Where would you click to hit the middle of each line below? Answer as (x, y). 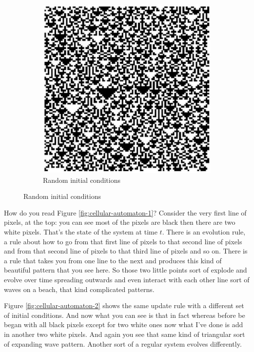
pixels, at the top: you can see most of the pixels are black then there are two (120, 222)
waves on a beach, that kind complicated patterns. (79, 289)
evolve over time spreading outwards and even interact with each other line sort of (127, 279)
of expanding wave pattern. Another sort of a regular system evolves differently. (123, 343)
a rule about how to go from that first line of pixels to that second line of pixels (123, 241)
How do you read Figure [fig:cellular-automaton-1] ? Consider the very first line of (125, 212)
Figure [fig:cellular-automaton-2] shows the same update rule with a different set (124, 305)
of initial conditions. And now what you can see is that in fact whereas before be (125, 315)
